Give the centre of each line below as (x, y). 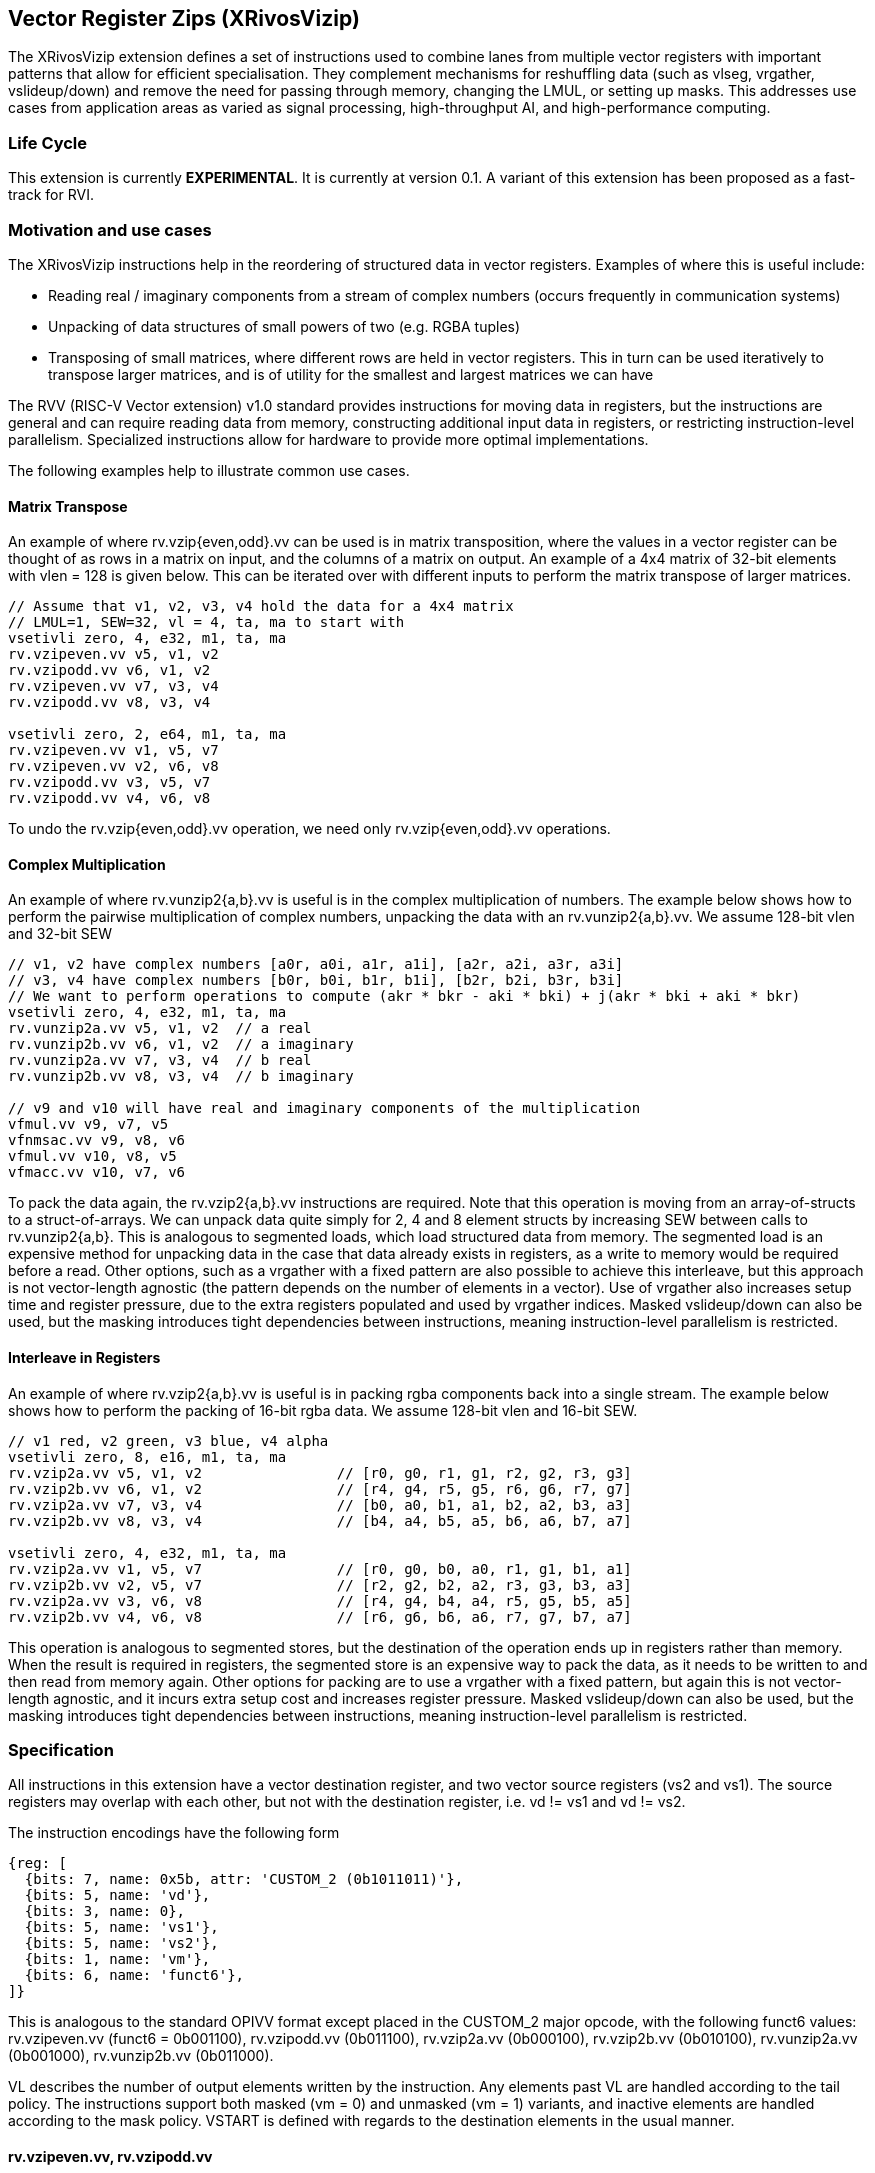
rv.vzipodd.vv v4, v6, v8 (109, 798)
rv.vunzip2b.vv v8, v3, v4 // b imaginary (181, 1076)
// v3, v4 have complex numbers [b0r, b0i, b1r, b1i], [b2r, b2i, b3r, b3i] (316, 980)
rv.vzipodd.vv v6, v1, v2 (109, 670)
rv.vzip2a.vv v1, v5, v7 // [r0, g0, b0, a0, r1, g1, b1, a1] (320, 1568)
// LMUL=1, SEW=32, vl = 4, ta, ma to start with (206, 622)
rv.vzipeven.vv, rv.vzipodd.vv (110, 2156)
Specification (61, 1749)
